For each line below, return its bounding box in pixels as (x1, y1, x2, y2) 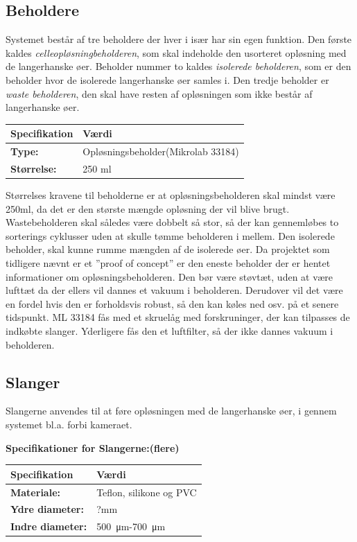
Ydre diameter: (10, 502, 84, 516)
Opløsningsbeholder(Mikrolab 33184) (82, 144, 239, 159)
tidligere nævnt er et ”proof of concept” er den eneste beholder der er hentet (6, 256, 331, 270)
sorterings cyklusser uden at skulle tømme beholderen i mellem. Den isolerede (6, 228, 335, 243)
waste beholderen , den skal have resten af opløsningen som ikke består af (6, 86, 313, 100)
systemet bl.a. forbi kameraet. (6, 417, 132, 431)
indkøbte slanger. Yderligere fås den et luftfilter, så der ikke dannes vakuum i (6, 323, 333, 338)
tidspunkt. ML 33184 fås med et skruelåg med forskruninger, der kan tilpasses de (6, 310, 350, 324)
